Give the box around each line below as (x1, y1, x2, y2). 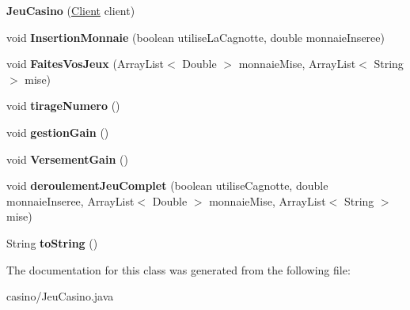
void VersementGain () (6, 150, 128, 167)
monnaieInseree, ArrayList (6, 192, 135, 209)
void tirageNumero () (6, 97, 120, 114)
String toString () (6, 234, 98, 251)
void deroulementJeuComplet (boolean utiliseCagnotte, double (6, 177, 328, 194)
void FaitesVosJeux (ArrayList (6, 55, 164, 72)
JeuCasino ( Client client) (6, 2, 135, 18)
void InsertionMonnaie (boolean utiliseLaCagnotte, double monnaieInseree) (6, 28, 385, 45)
